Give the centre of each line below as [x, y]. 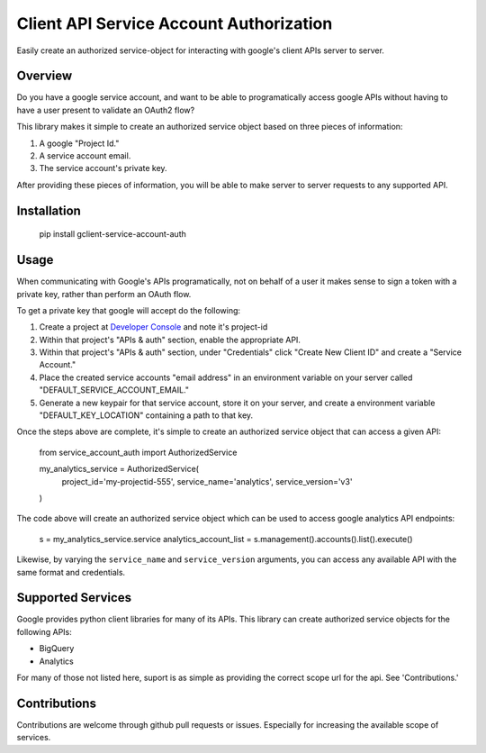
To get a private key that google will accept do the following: [129, 310]
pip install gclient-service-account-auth [112, 234]
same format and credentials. [71, 572]
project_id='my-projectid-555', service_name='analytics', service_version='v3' [207, 481]
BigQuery [57, 649]
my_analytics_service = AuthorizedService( [119, 469]
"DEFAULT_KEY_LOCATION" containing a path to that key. [146, 415]
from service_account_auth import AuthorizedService [138, 452]
